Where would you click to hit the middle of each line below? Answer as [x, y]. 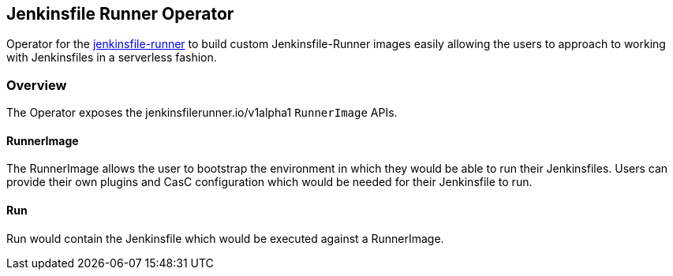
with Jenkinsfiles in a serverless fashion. [112, 58]
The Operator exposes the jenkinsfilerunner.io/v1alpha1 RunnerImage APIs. [202, 113]
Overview [37, 85]
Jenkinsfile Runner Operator [120, 14]
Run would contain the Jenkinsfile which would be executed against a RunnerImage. [225, 238]
